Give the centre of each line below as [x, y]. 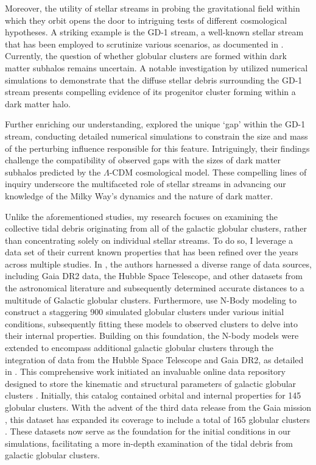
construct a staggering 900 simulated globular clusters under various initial [145, 312]
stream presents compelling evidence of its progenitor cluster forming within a [150, 92]
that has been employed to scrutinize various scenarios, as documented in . [144, 44]
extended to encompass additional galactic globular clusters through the [139, 348]
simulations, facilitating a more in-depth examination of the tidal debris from [149, 443]
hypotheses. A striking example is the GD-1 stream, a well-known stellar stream [154, 32]
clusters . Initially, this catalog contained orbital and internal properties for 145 [153, 395]
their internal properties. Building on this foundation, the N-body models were [152, 335]
